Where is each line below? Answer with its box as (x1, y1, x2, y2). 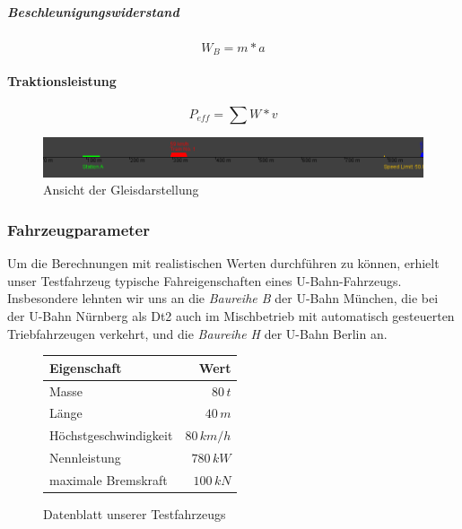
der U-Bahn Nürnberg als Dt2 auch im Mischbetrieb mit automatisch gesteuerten (7, 307, 455, 325)
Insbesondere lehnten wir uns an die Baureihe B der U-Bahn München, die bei (7, 289, 439, 308)
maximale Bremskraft (49, 470, 168, 489)
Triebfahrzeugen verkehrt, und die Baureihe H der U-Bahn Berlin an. (7, 324, 388, 343)
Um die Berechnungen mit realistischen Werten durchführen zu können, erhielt (7, 254, 440, 273)
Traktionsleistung (7, 71, 117, 90)
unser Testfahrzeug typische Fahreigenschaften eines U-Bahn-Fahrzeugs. (7, 271, 402, 290)
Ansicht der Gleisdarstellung (43, 180, 199, 199)
